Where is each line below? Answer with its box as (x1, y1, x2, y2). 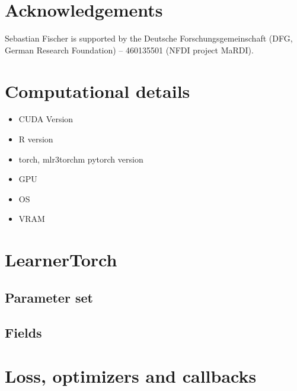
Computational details (5, 78, 190, 103)
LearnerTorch (5, 247, 117, 272)
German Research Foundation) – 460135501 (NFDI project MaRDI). (5, 43, 254, 56)
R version (18, 133, 53, 145)
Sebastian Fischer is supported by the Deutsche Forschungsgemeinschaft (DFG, (5, 32, 293, 44)
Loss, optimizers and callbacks (5, 364, 257, 388)
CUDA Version (18, 113, 74, 125)
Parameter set (5, 288, 93, 306)
